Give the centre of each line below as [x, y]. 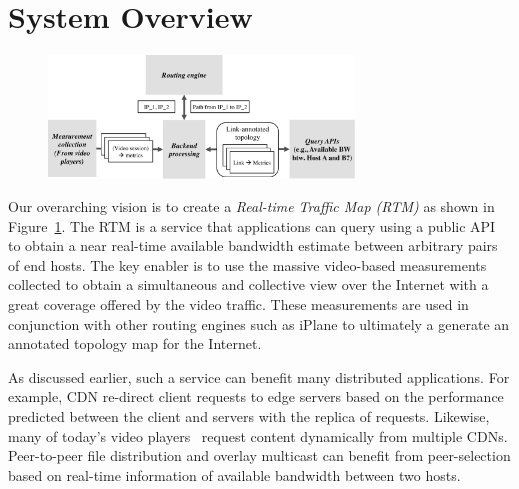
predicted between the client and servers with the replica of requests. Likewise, [249, 416]
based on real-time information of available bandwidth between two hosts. [234, 474]
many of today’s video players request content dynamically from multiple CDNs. [258, 435]
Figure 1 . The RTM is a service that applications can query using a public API [252, 225]
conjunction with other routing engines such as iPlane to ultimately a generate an [259, 323]
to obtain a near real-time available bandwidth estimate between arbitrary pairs [253, 245]
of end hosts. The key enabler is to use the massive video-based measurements [247, 264]
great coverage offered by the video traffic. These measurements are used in [238, 304]
